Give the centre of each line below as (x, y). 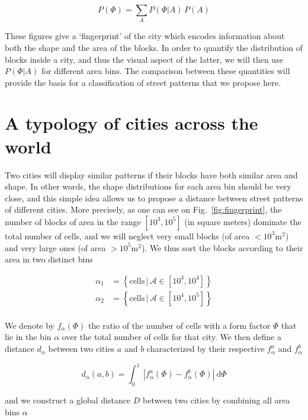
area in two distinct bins (49, 259)
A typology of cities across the (131, 123)
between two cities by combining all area (216, 400)
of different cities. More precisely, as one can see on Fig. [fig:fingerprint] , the (143, 209)
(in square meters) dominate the (243, 221)
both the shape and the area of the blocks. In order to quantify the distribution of (154, 47)
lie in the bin (28, 337)
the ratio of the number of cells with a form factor (179, 325)
